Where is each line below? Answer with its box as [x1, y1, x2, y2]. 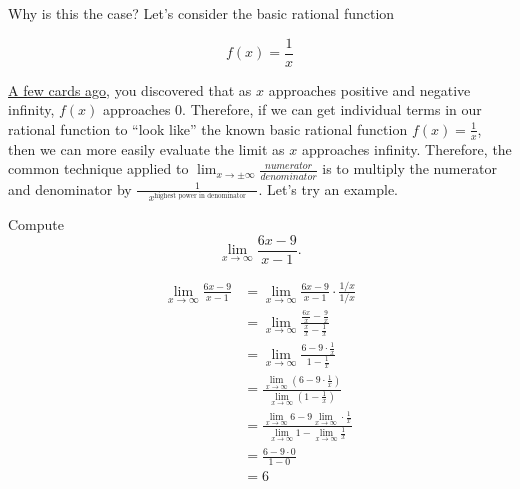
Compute [8, 213, 64, 234]
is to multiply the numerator [322, 158, 498, 179]
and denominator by [8, 178, 132, 199]
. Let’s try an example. [258, 178, 398, 199]
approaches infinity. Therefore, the [301, 138, 512, 159]
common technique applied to [8, 158, 189, 179]
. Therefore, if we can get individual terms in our [182, 99, 482, 120]
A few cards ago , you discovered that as [8, 79, 252, 100]
